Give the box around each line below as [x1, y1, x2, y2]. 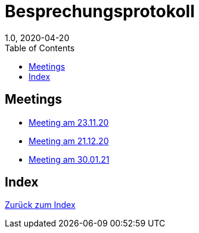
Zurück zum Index [5, 200, 76, 210]
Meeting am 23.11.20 [29, 117, 109, 128]
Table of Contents [5, 42, 75, 53]
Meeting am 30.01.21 [29, 154, 110, 164]
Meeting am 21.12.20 [29, 135, 109, 146]
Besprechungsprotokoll [5, 1, 195, 21]
